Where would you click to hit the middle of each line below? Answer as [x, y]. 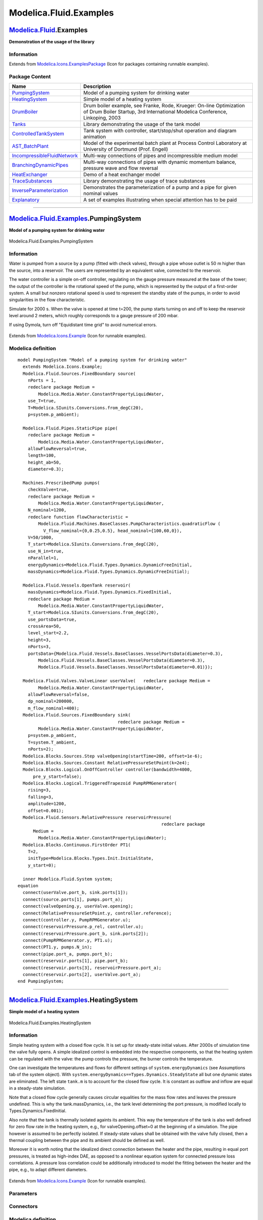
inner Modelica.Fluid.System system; [68, 879]
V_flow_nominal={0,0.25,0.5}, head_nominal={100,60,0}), [113, 530]
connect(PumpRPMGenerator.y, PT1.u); [68, 940]
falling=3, [41, 797]
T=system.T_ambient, [52, 742]
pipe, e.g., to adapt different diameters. [48, 1170]
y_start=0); [42, 865]
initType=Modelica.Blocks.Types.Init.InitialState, [91, 858]
